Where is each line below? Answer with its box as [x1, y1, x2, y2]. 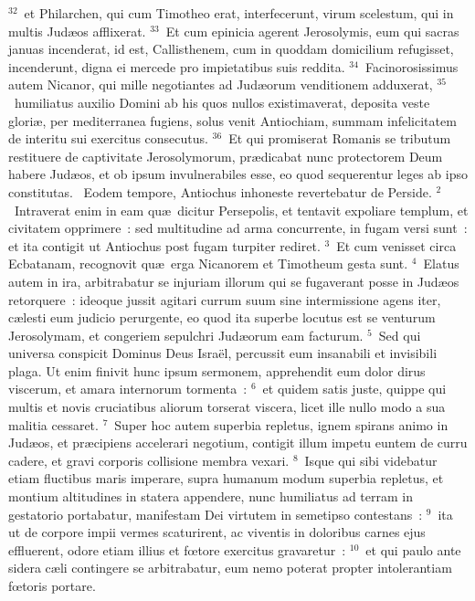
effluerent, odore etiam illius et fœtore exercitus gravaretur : [8, 540, 346, 559]
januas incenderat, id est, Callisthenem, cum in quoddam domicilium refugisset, [8, 39, 454, 58]
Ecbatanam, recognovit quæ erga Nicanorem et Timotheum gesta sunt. [8, 254, 408, 273]
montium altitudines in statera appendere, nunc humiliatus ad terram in [8, 487, 413, 506]
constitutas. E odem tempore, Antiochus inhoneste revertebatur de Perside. [8, 182, 432, 201]
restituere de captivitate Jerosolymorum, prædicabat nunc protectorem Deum [8, 146, 443, 165]
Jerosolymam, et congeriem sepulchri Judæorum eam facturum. [8, 325, 364, 344]
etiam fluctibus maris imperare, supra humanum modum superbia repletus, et [8, 469, 444, 488]
